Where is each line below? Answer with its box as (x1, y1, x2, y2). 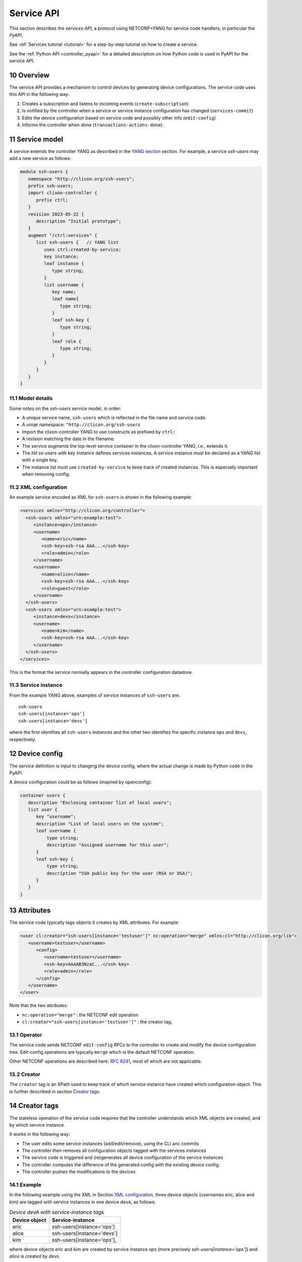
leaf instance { (43, 260, 84, 267)
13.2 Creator (9, 1071, 40, 1078)
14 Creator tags (9, 1101, 59, 1110)
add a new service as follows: (9, 155, 71, 162)
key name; (52, 289, 76, 295)
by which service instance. (9, 1122, 65, 1128)
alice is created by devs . (9, 1253, 61, 1259)
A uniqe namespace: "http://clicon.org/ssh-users (22, 422, 141, 428)
